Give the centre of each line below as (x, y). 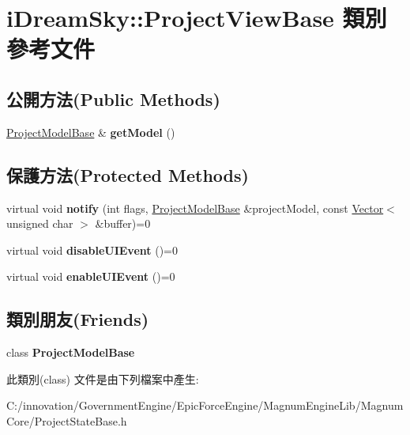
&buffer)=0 (123, 223)
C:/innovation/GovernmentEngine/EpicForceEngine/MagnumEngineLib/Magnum (205, 405)
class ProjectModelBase (71, 352)
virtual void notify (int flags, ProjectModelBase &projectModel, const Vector (195, 208)
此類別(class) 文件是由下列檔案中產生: (103, 378)
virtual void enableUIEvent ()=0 (91, 276)
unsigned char (40, 223)
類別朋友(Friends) (78, 319)
